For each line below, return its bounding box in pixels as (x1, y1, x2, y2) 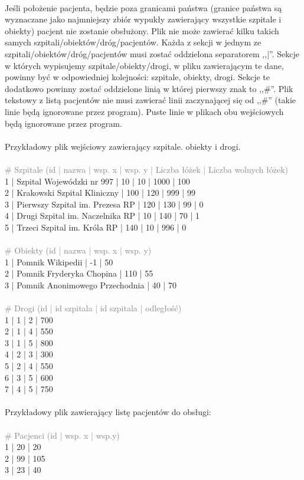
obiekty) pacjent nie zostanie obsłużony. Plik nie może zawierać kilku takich (5, 24, 279, 37)
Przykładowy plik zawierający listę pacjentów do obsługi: (5, 406, 211, 418)
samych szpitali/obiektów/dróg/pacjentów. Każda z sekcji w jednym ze (5, 36, 261, 48)
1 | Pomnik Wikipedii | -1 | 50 (5, 255, 113, 268)
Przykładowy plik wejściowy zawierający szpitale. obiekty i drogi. (5, 140, 241, 152)
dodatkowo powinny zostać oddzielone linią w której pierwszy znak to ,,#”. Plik (5, 82, 293, 94)
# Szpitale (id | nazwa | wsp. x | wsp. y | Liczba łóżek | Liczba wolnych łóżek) (5, 163, 289, 175)
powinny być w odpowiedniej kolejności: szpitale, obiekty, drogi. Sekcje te (5, 71, 270, 83)
